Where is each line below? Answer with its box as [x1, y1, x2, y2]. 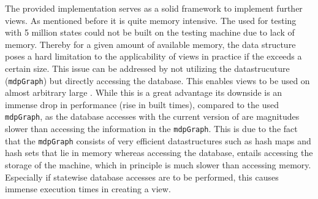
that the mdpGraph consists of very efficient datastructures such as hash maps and [5, 134, 311, 147]
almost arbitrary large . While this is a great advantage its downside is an [5, 86, 282, 99]
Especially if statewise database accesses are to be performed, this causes [5, 170, 279, 183]
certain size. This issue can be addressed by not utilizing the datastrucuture [5, 61, 290, 74]
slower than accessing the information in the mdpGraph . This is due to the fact [5, 122, 298, 135]
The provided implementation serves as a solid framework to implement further [5, 2, 303, 14]
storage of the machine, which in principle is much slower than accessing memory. [5, 158, 311, 171]
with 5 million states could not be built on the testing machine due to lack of [5, 26, 295, 39]
